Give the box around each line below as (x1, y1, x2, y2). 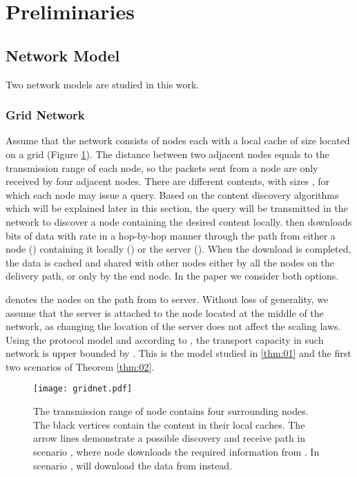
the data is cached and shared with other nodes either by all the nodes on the (6, 255, 335, 269)
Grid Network (6, 106, 85, 124)
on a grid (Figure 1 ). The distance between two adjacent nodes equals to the (6, 146, 329, 161)
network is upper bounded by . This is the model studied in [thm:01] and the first (6, 346, 351, 360)
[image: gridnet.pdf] (33, 384, 133, 394)
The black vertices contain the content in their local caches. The (33, 417, 305, 431)
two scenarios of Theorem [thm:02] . (6, 359, 155, 373)
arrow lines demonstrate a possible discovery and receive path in (33, 431, 306, 445)
